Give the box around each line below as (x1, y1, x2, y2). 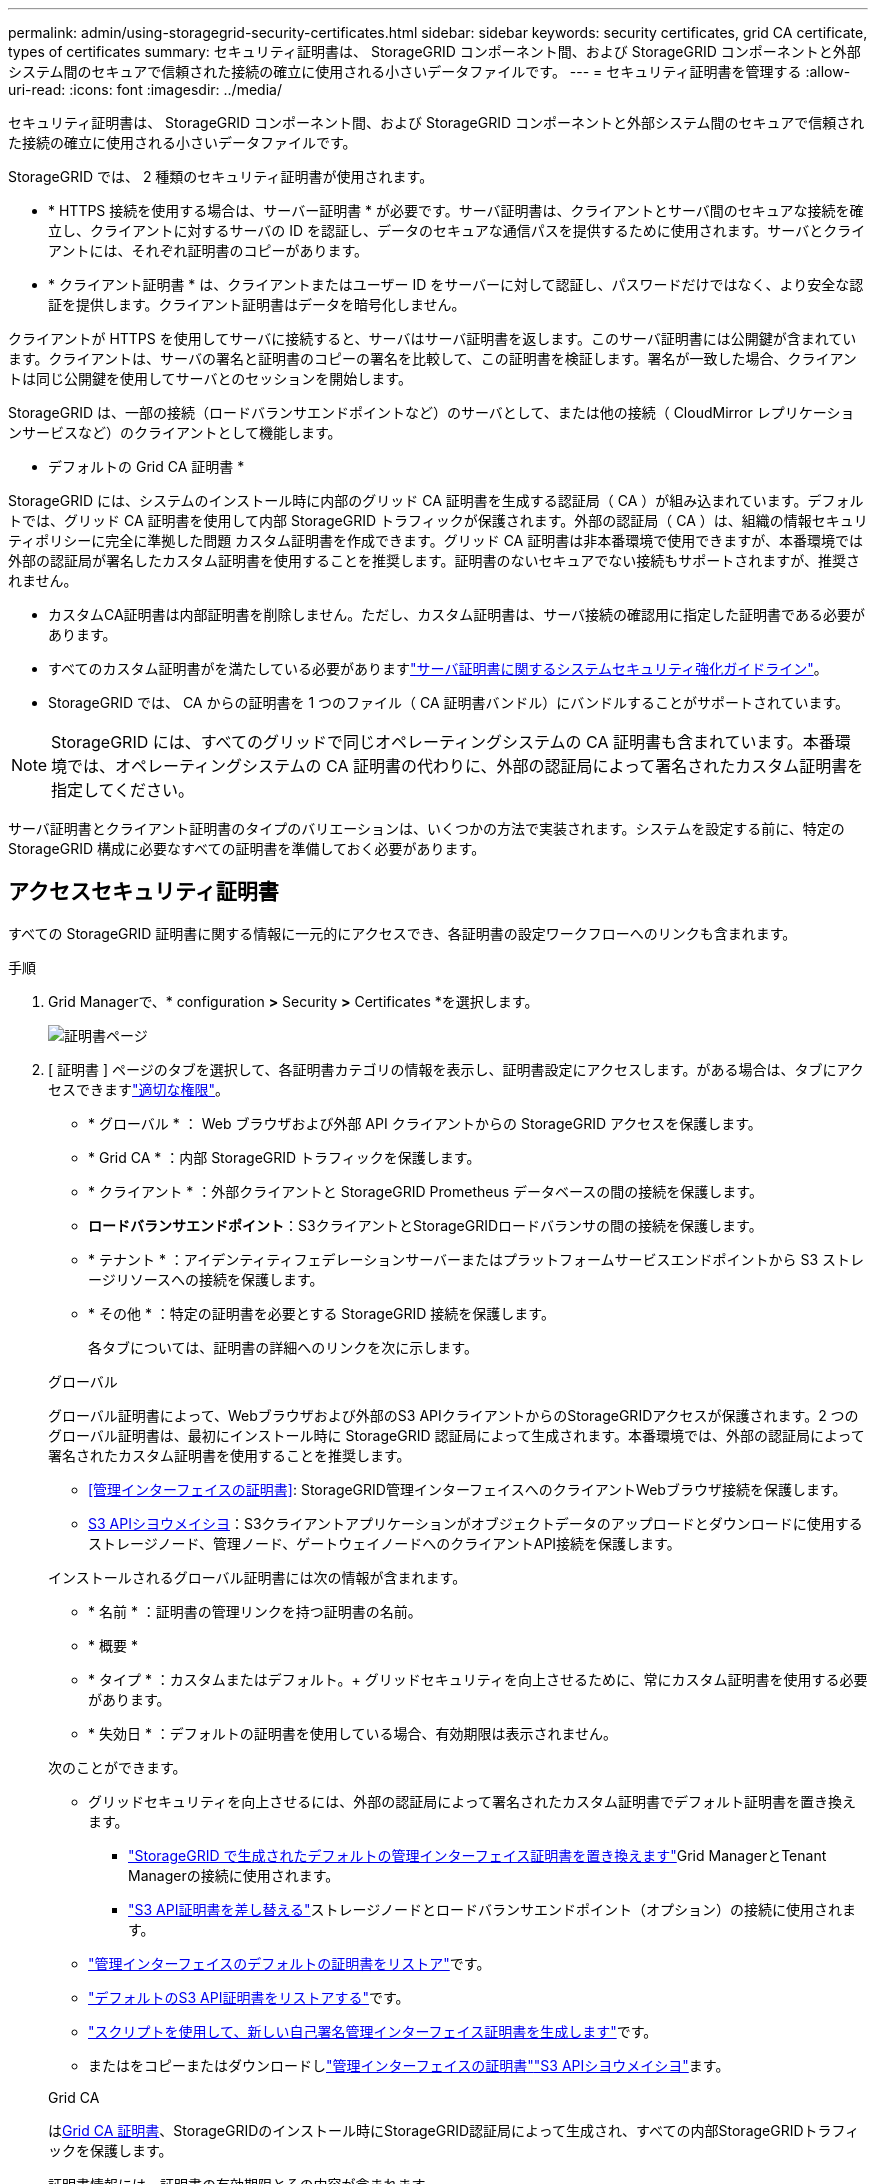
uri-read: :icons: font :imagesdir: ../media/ (8, 81, 282, 98)
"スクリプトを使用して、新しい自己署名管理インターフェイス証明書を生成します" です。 (88, 2022, 658, 2040)
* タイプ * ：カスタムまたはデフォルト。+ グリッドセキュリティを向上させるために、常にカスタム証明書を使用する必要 (88, 1670, 868, 1688)
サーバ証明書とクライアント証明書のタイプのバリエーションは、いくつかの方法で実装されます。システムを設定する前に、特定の (8, 820, 845, 837)
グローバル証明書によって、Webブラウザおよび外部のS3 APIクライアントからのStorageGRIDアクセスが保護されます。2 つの (48, 1406, 859, 1424)
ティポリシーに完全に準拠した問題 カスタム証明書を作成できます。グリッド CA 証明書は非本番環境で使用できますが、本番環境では (8, 532, 863, 549)
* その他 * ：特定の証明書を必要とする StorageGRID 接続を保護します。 (88, 1304, 555, 1322)
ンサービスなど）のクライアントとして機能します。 (8, 424, 342, 441)
